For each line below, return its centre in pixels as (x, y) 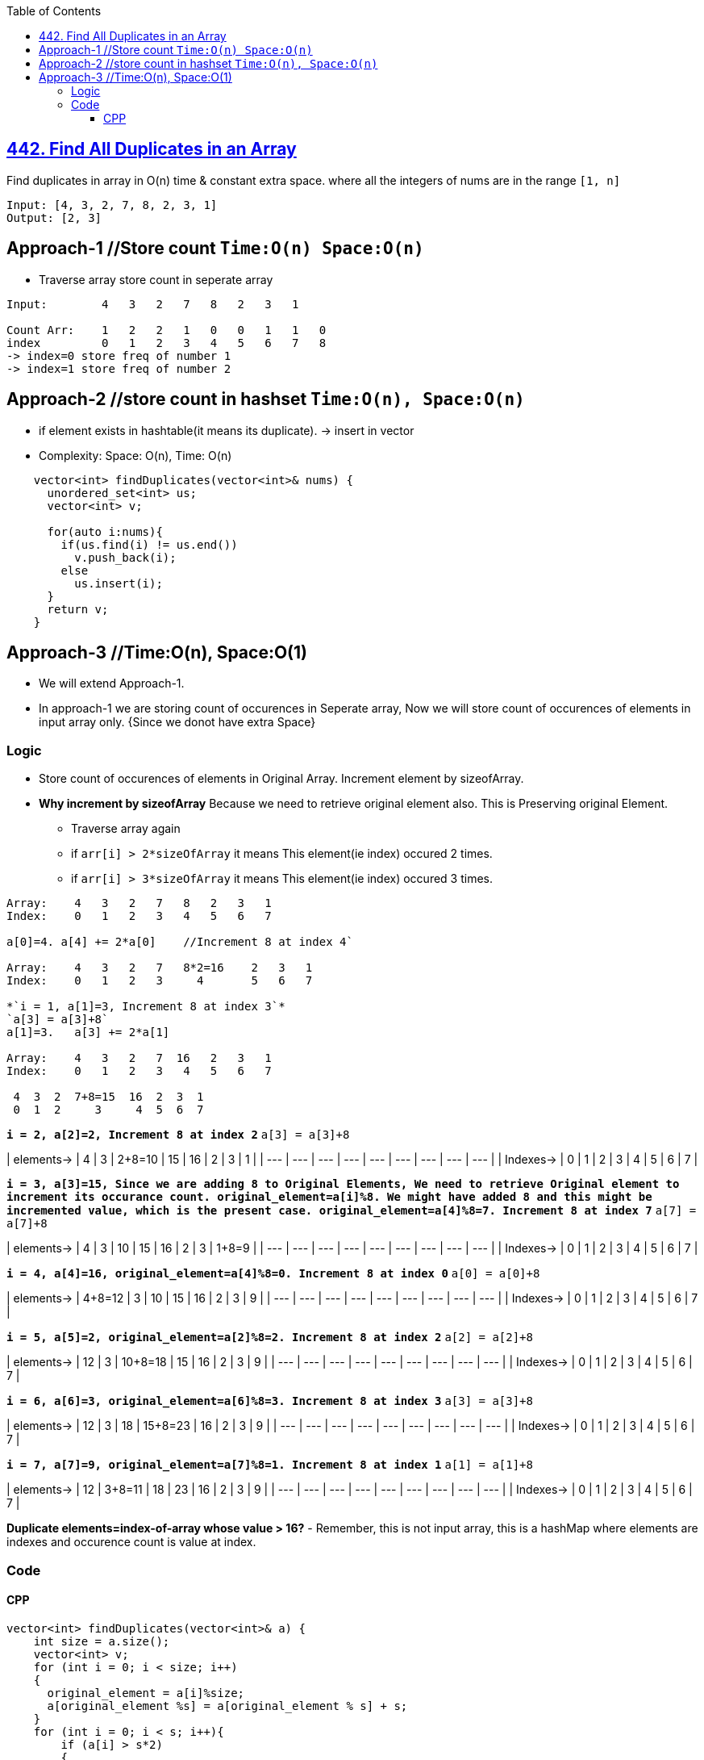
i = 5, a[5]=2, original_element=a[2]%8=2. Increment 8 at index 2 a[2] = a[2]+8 (270, 1338)
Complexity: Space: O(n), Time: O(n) (135, 455)
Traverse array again (126, 829)
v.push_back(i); (125, 557)
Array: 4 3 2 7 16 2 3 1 (139, 1058)
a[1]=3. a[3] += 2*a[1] (88, 1033)
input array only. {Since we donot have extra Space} (177, 722)
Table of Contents (54, 11)
